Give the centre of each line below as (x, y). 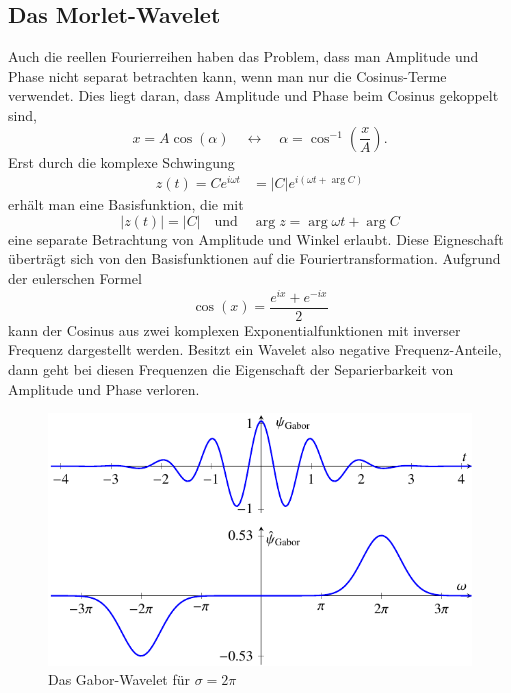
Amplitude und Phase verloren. (104, 388)
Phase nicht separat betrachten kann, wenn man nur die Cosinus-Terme (227, 75)
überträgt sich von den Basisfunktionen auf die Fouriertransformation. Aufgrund (254, 258)
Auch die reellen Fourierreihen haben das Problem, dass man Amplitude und (243, 56)
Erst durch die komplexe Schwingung (121, 161)
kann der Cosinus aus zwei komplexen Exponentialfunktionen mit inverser (234, 329)
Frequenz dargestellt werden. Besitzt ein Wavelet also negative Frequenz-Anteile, (255, 349)
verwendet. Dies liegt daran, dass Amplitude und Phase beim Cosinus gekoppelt (253, 95)
